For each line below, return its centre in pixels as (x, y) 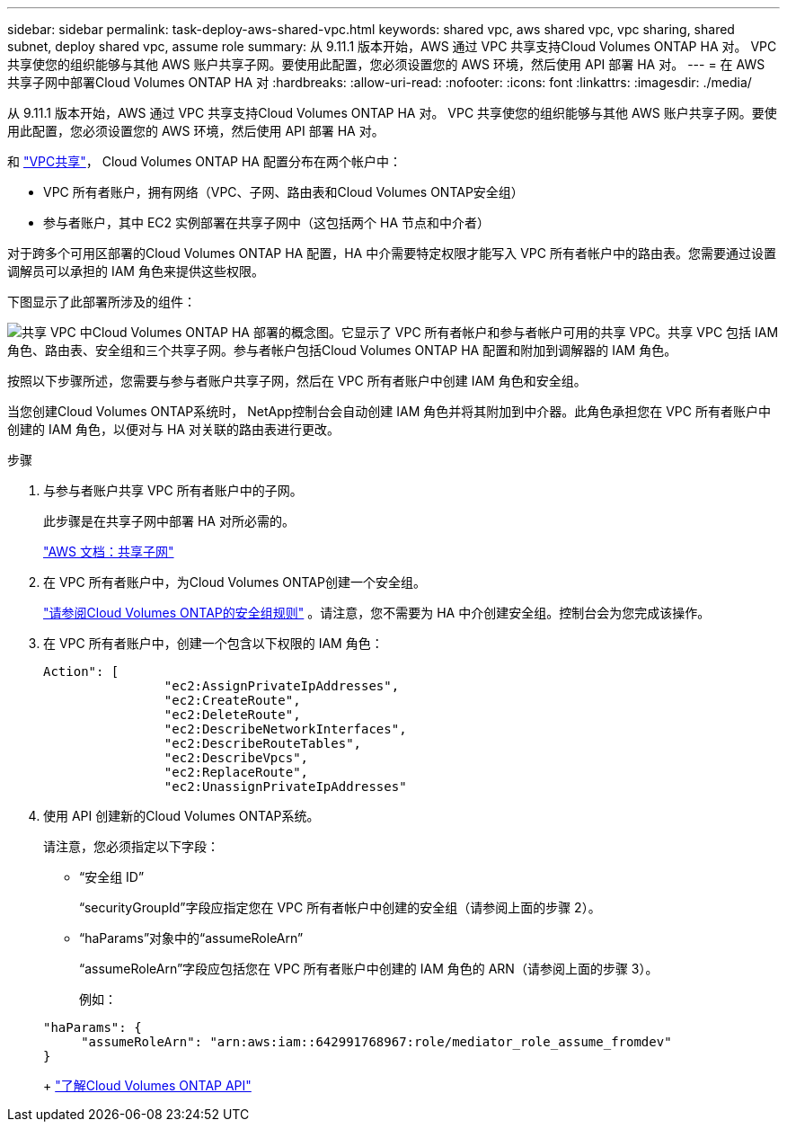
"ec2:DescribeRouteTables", (263, 743)
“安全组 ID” (112, 877)
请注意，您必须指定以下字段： (131, 846)
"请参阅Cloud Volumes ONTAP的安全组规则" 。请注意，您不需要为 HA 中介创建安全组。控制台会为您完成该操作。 (377, 613)
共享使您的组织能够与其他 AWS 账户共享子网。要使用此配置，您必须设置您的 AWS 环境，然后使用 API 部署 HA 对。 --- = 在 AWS (386, 64)
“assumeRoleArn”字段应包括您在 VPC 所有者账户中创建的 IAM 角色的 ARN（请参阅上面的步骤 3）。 (369, 969)
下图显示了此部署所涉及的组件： (102, 302)
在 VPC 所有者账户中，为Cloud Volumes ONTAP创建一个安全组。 (234, 582)
